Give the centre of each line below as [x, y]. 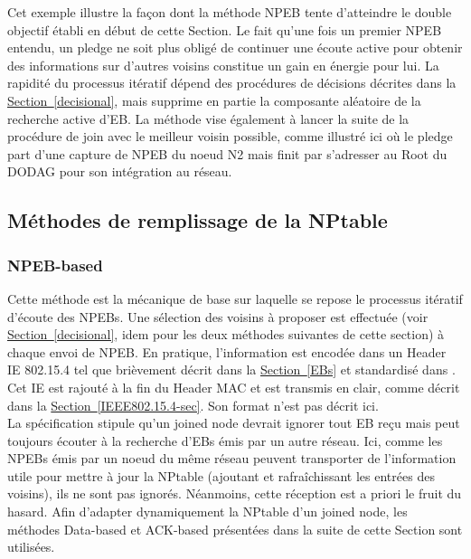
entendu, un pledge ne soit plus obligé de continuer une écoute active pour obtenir [235, 47]
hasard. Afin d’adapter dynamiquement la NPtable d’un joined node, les [207, 512]
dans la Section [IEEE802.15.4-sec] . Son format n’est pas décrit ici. [193, 405]
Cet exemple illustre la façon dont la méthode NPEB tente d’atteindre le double [230, 12]
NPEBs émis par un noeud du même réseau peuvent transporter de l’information [232, 458]
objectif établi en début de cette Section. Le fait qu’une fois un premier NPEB [225, 29]
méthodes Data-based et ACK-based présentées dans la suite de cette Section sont [235, 529]
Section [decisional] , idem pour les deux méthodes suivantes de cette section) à [226, 334]
